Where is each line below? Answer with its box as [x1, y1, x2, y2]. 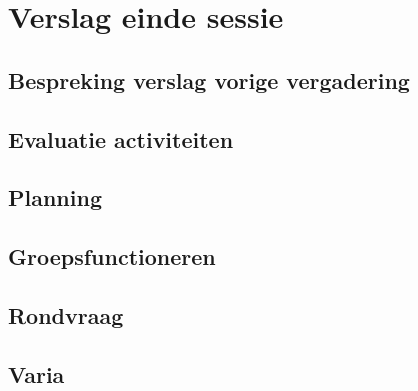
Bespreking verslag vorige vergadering [8, 64, 410, 95]
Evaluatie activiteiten [8, 123, 234, 154]
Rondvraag [8, 299, 124, 330]
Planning [8, 182, 102, 213]
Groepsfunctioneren [8, 241, 216, 272]
